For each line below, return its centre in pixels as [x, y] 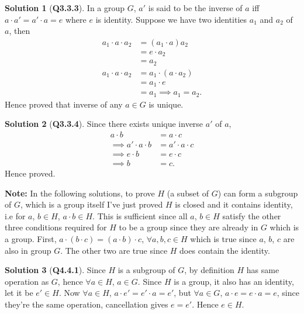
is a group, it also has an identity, [234, 281]
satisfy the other [252, 215]
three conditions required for [56, 227]
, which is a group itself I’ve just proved [91, 204]
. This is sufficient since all [140, 215]
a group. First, [31, 239]
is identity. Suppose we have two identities [171, 19]
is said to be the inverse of [195, 8]
